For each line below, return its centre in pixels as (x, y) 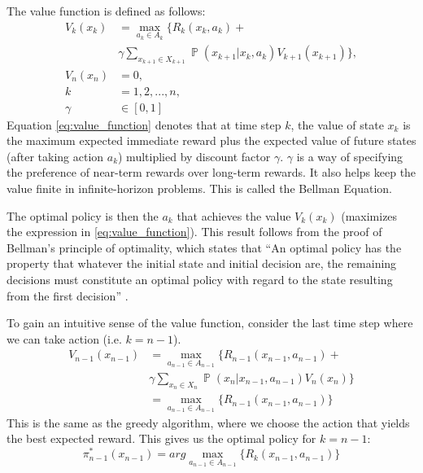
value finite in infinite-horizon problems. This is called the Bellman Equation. (200, 188)
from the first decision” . (68, 295)
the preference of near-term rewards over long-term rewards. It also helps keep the (211, 172)
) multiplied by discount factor (194, 156)
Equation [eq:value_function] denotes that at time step (144, 124)
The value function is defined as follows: (106, 11)
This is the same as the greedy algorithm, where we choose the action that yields (208, 422)
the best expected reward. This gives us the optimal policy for (161, 438)
